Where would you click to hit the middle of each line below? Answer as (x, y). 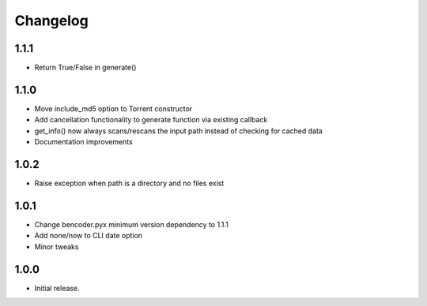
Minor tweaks (57, 246)
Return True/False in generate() (85, 68)
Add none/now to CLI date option (88, 236)
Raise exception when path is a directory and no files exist (129, 183)
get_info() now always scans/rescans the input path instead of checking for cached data (179, 131)
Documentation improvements (84, 142)
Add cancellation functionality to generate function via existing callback (151, 120)
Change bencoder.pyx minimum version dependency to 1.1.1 (131, 224)
